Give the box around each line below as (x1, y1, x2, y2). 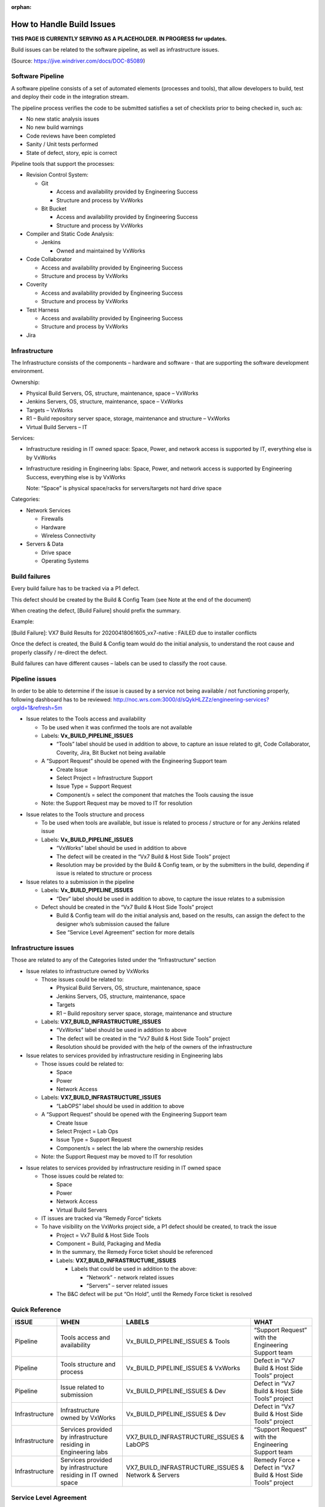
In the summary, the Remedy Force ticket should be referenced (56, 1248, 213, 1256)
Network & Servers (126, 1471, 180, 1479)
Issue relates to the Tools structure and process (26, 811, 144, 818)
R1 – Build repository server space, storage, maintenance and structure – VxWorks (26, 415, 230, 422)
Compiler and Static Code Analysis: (26, 230, 114, 238)
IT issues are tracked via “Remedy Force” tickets (41, 1215, 162, 1222)
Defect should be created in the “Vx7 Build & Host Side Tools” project (41, 903, 214, 910)
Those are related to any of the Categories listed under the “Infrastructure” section (11, 956, 216, 964)
